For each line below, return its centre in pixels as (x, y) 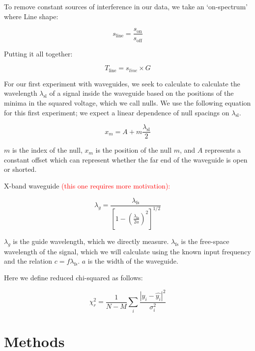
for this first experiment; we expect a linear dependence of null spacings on (117, 112)
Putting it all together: (38, 53)
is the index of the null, (47, 150)
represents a (223, 150)
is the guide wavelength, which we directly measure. (91, 241)
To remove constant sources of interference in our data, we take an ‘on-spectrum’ (126, 6)
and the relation (28, 261)
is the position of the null (134, 150)
